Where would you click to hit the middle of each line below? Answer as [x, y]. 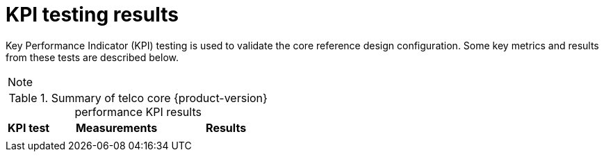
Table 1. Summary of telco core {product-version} [138, 98]
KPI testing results [92, 15]
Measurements [116, 127]
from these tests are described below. [92, 57]
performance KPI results [138, 111]
